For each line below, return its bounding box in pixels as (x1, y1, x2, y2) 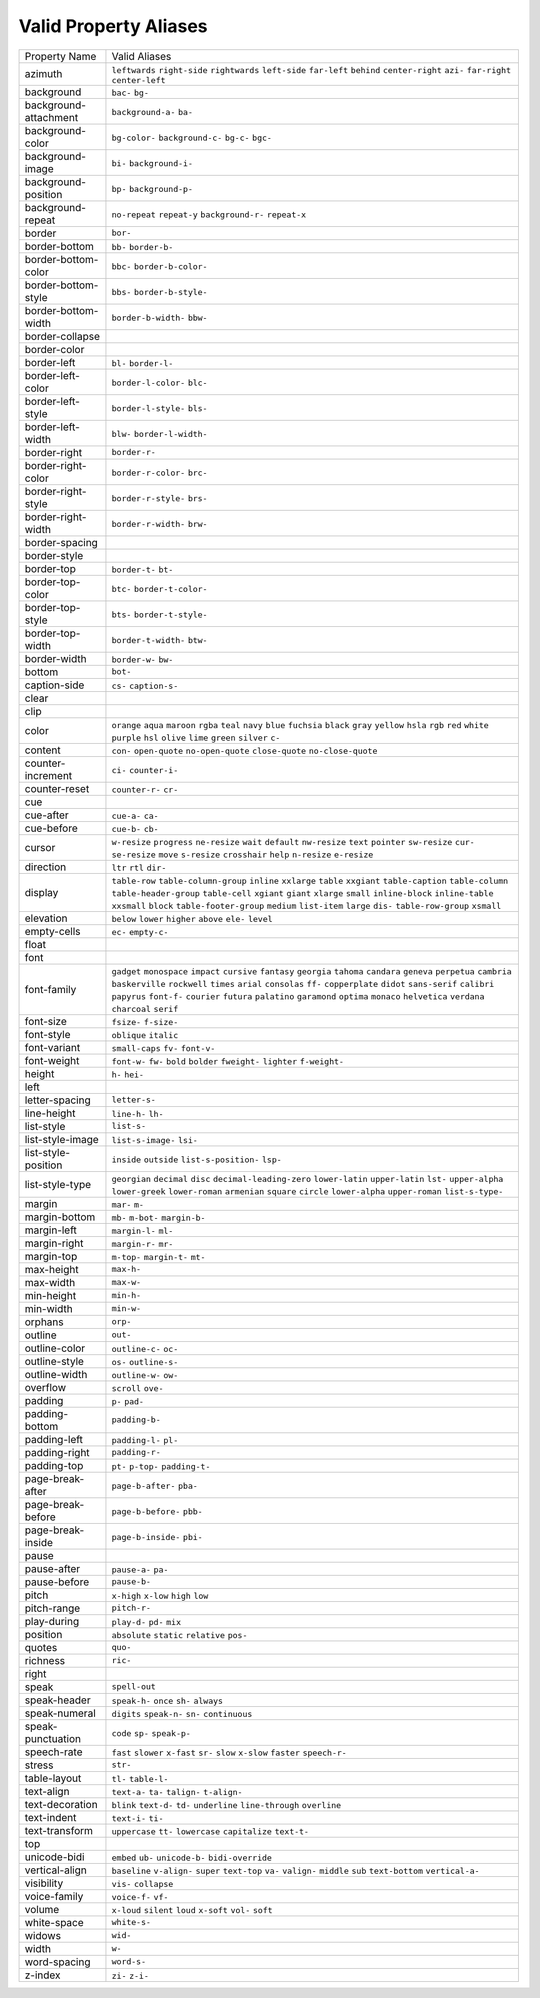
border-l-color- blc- (111, 377, 208, 388)
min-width (24, 1301, 74, 1315)
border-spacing (24, 535, 99, 549)
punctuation (24, 1731, 82, 1745)
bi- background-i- (111, 158, 194, 169)
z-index (24, 1968, 61, 1982)
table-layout (24, 1771, 82, 1785)
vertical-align (24, 1863, 87, 1877)
